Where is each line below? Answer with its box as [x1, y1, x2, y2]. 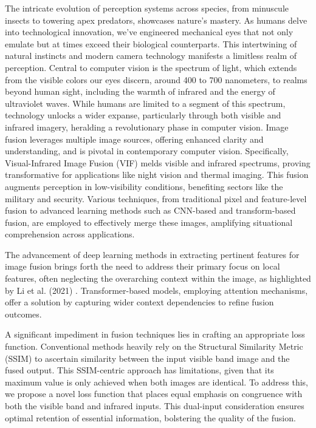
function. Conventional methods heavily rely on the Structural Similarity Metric [5, 340, 303, 353]
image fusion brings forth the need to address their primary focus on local [5, 260, 280, 273]
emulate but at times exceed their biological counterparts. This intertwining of [5, 37, 297, 50]
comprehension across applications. [5, 228, 135, 240]
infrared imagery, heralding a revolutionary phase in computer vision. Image [5, 120, 289, 133]
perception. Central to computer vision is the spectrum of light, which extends [5, 61, 297, 73]
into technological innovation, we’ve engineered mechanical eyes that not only [5, 25, 294, 38]
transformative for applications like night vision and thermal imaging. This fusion [5, 168, 309, 181]
